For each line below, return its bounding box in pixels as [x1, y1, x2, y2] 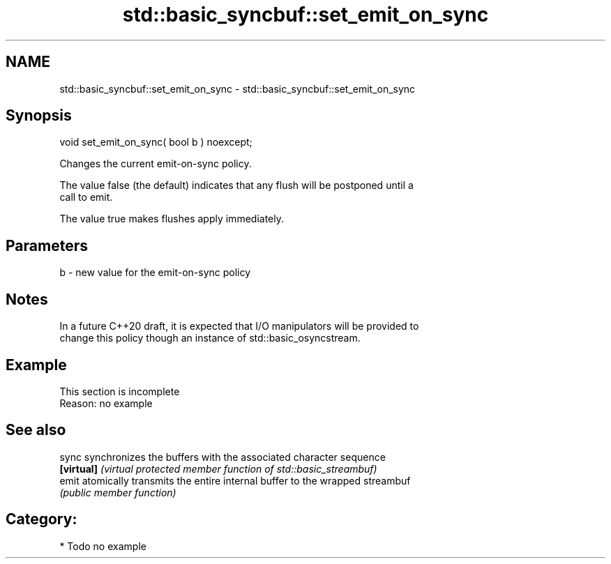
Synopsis [6, 107, 72, 125]
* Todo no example [59, 540, 146, 552]
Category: [6, 510, 77, 528]
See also [6, 421, 66, 439]
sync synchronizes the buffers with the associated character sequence [59, 450, 386, 463]
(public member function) [59, 486, 176, 498]
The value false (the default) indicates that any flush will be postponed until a [59, 179, 414, 192]
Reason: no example [59, 397, 153, 409]
